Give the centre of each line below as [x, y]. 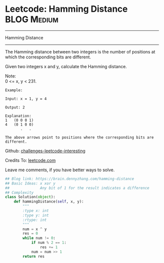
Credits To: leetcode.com [31, 160]
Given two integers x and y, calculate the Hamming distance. [66, 66]
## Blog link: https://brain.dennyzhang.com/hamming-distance [70, 179]
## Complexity [20, 192]
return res [34, 256]
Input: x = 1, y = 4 [26, 99]
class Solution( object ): [30, 197]
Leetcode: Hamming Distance [66, 9]
